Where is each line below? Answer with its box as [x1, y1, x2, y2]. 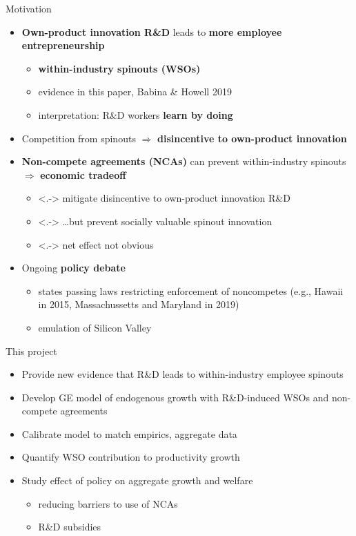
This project [6, 343, 57, 358]
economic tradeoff [40, 167, 126, 182]
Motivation [6, 1, 52, 15]
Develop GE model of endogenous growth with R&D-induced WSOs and [21, 390, 329, 404]
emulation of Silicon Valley [38, 320, 152, 334]
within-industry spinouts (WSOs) [38, 61, 201, 75]
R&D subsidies [38, 519, 101, 534]
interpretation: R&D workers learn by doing [38, 107, 233, 122]
